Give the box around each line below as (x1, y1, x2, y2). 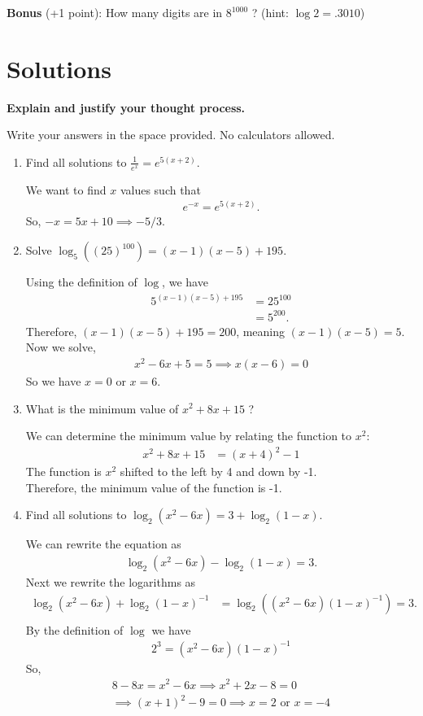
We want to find (25, 181, 107, 198)
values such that (120, 181, 201, 198)
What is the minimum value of (25, 399, 179, 417)
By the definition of (25, 621, 124, 638)
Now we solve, (25, 338, 96, 356)
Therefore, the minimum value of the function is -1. (25, 478, 282, 496)
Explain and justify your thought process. (7, 98, 246, 116)
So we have (25, 372, 81, 389)
